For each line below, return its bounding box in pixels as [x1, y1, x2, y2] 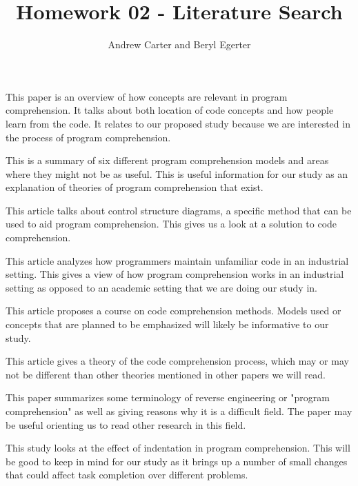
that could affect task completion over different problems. [6, 467, 248, 482]
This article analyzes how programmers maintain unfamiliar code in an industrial [6, 253, 349, 267]
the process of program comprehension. [6, 130, 171, 144]
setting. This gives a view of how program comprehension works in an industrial [6, 267, 344, 281]
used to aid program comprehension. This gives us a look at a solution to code [6, 216, 337, 231]
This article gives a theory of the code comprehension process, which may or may [6, 354, 349, 368]
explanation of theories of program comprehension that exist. [6, 180, 263, 194]
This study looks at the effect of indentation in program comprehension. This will [6, 441, 350, 455]
